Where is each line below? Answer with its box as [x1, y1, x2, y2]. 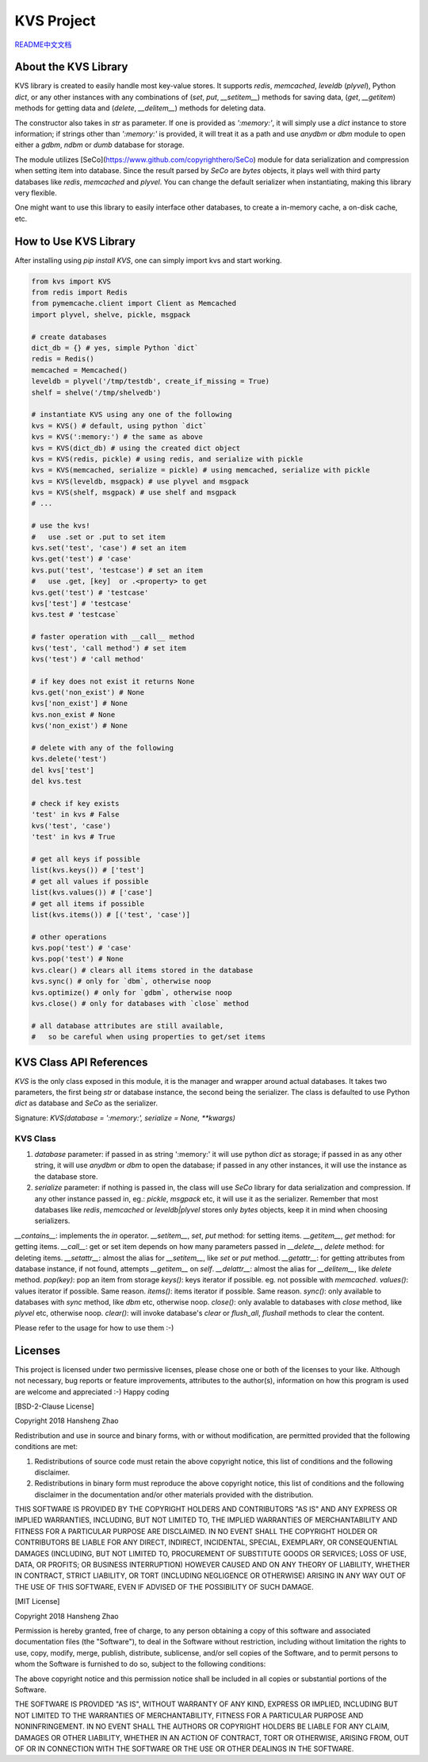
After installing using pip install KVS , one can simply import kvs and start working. [14, 255, 282, 265]
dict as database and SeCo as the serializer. [14, 1098, 159, 1108]
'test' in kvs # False [31, 810, 120, 819]
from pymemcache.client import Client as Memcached [31, 299, 237, 308]
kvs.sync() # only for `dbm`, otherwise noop [31, 977, 212, 986]
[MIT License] [14, 1597, 60, 1606]
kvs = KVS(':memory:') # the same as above [31, 433, 204, 441]
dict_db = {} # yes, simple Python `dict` [31, 343, 199, 353]
